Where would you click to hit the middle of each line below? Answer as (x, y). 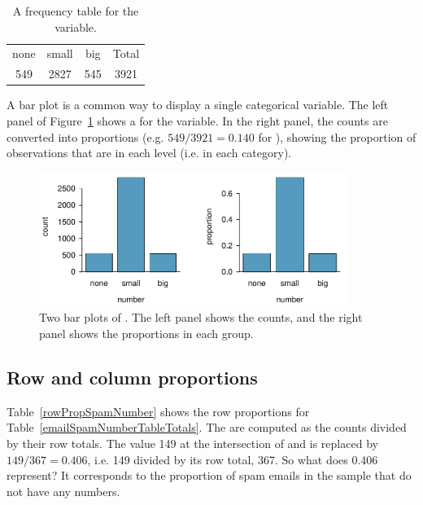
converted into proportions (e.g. (85, 136)
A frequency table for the (76, 11)
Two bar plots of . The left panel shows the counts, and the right (201, 317)
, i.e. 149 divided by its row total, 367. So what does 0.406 (233, 459)
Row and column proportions (132, 377)
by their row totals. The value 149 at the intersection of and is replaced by (192, 443)
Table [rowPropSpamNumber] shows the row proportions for (158, 411)
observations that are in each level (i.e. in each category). (149, 153)
